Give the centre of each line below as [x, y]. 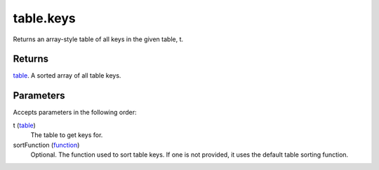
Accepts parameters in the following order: [75, 113]
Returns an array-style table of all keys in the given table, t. [98, 39]
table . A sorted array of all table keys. [67, 76]
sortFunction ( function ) [46, 145]
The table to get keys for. [67, 135]
